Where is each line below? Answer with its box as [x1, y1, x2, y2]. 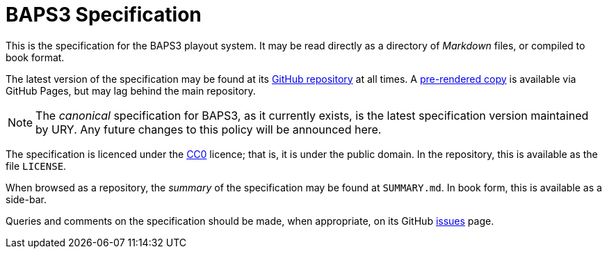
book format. [6, 51, 65, 63]
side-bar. [6, 193, 47, 205]
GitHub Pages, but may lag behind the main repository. [6, 84, 256, 97]
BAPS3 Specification [6, 3, 202, 26]
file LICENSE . [6, 159, 67, 172]
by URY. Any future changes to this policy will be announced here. [35, 122, 382, 136]
